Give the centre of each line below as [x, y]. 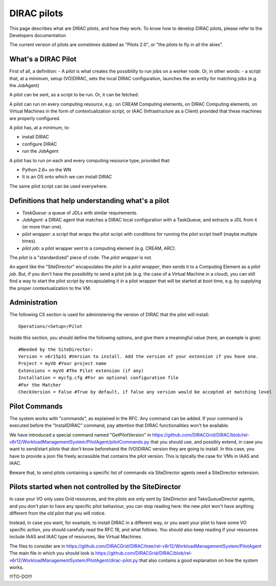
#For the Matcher [40, 385]
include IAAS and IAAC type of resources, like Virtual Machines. [76, 537]
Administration [33, 302]
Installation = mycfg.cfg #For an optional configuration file [98, 378]
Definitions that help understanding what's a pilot [89, 200]
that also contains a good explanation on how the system [199, 560]
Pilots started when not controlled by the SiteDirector [95, 487]
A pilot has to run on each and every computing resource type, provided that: [90, 160]
